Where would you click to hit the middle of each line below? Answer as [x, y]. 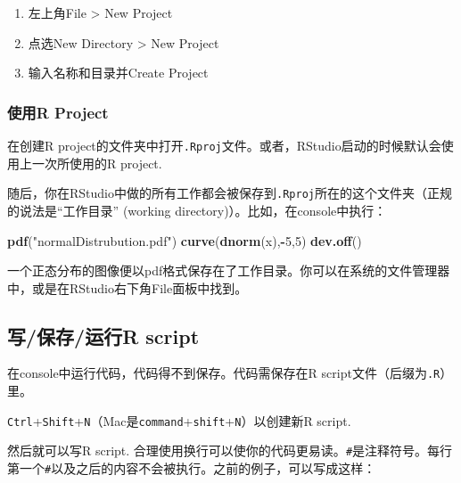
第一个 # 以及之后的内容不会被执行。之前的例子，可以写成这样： [192, 468]
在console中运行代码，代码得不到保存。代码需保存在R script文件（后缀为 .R [224, 373]
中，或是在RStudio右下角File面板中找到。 [128, 287]
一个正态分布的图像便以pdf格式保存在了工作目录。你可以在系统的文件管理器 [229, 270]
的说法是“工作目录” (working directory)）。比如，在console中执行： [197, 210]
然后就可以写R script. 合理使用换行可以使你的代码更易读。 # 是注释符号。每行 [230, 450]
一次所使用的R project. [97, 163]
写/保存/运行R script [103, 336]
